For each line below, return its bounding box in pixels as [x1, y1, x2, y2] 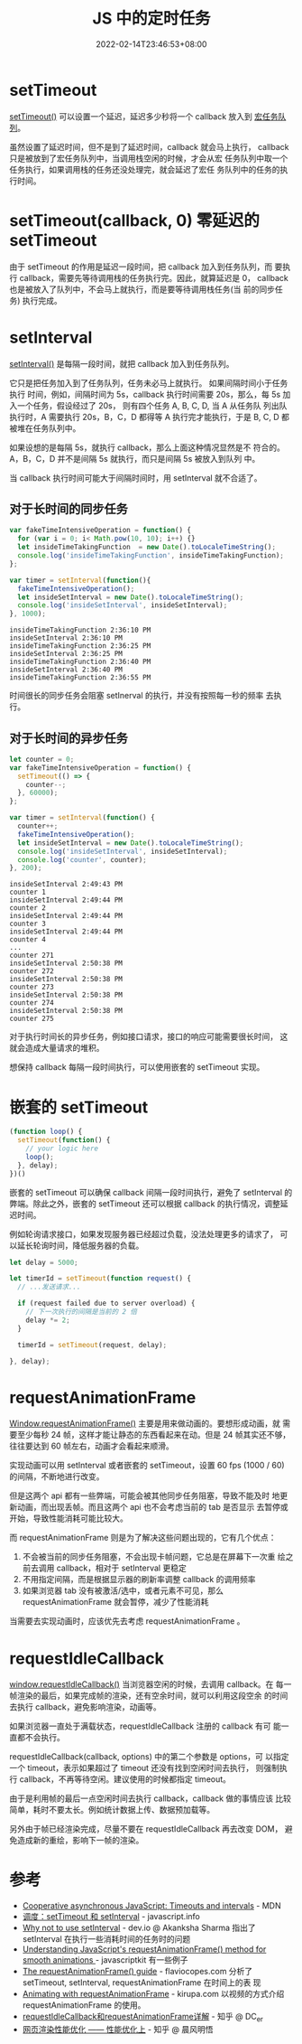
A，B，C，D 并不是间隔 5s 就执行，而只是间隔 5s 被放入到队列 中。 [9, 453, 261, 464]
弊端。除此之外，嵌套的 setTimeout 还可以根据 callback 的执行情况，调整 [9, 1198, 281, 1209]
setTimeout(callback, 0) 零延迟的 [9, 210, 260, 230]
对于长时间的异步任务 [9, 730, 128, 745]
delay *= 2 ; [25, 1316, 70, 1325]
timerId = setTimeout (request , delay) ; [17, 1340, 168, 1349]
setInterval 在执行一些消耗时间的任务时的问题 [22, 1934, 191, 1945]
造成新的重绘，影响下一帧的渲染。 [16, 1835, 144, 1846]
